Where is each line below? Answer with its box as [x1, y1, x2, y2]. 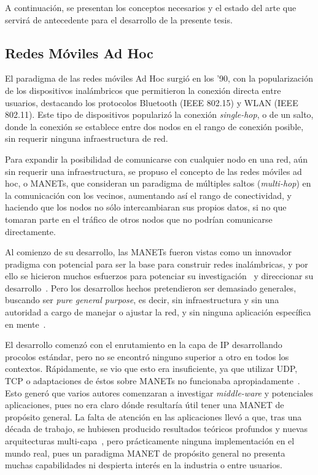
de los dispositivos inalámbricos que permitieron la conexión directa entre [5, 83, 281, 96]
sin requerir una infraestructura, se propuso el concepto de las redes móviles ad [5, 164, 302, 177]
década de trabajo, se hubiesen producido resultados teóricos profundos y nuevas [5, 422, 308, 435]
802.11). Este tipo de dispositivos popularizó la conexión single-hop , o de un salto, [5, 108, 314, 121]
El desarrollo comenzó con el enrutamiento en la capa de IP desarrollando [5, 338, 282, 351]
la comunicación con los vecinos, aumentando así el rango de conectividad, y [5, 188, 292, 201]
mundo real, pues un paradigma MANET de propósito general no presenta [5, 446, 285, 459]
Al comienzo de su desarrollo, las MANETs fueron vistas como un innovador [5, 245, 292, 258]
